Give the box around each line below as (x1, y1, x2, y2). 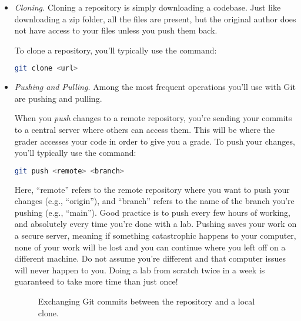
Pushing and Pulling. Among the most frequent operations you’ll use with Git (14, 81, 296, 93)
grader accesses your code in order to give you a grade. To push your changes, (14, 135, 295, 147)
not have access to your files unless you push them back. (14, 24, 218, 36)
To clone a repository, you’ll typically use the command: (14, 44, 217, 56)
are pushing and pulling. (14, 92, 102, 104)
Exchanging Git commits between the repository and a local (38, 295, 255, 307)
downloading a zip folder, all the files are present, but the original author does (14, 12, 296, 25)
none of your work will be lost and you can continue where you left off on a (14, 240, 286, 253)
